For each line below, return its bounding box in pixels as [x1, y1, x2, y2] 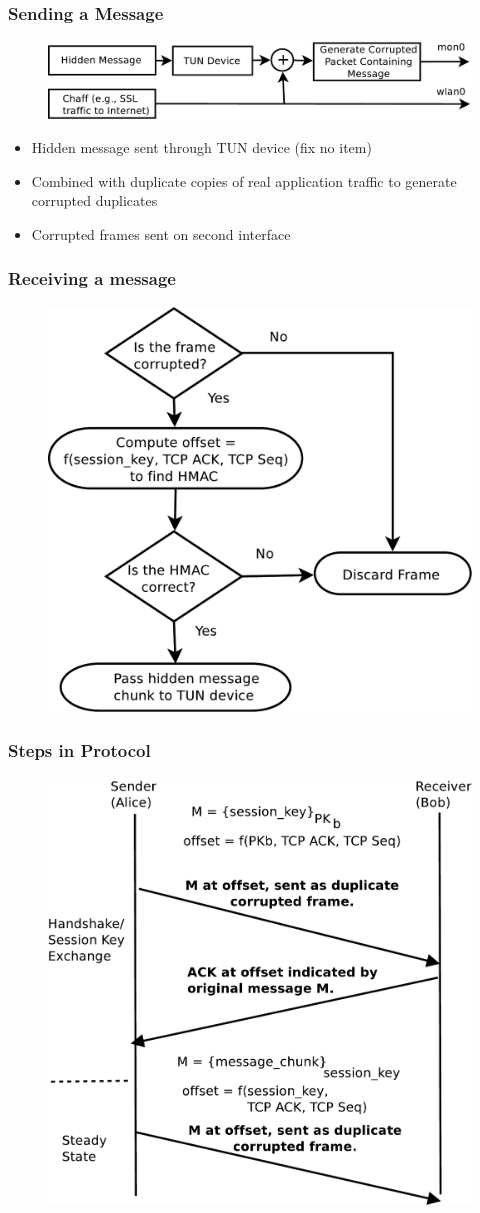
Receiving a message [8, 266, 176, 291]
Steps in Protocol [8, 738, 151, 763]
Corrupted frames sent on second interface [31, 223, 291, 244]
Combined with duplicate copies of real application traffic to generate [31, 170, 457, 191]
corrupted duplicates [31, 190, 158, 211]
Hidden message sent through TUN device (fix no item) [31, 137, 372, 158]
